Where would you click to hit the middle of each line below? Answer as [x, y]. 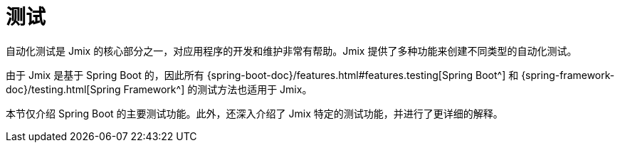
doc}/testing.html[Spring [63, 89]
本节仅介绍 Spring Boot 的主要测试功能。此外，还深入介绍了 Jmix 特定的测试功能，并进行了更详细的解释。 [254, 113]
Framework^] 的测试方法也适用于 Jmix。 [218, 89]
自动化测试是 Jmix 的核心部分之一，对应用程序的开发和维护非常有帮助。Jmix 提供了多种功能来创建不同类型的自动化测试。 [291, 51]
